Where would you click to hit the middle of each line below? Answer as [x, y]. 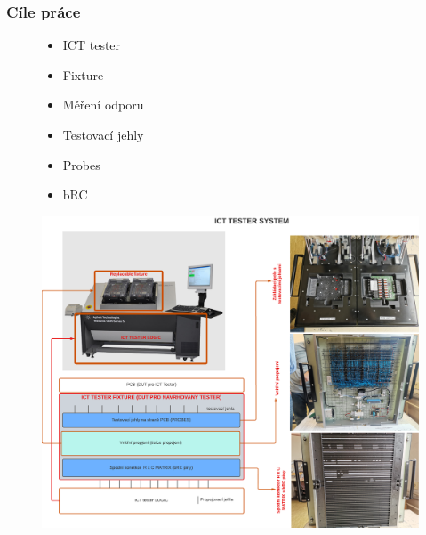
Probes [81, 164]
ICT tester [92, 45]
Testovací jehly [103, 134]
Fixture [83, 74]
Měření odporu [103, 105]
